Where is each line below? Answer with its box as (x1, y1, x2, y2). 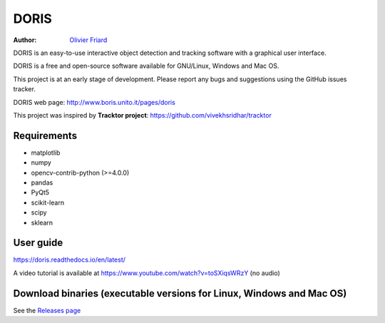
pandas (31, 178, 53, 187)
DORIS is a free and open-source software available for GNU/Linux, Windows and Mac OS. (13, 61, 279, 71)
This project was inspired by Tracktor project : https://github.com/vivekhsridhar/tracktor (13, 111, 272, 119)
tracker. (13, 85, 36, 93)
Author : (13, 36, 37, 44)
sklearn (31, 218, 53, 227)
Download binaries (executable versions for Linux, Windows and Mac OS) (13, 287, 347, 299)
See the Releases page (13, 306, 81, 314)
